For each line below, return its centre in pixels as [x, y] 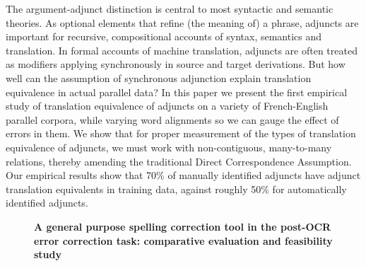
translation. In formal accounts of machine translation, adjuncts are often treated [182, 50]
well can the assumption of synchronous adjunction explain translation [159, 77]
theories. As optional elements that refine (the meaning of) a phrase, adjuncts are [182, 22]
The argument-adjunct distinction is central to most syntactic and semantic [170, 8]
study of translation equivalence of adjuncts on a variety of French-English [167, 106]
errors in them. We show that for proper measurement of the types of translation [181, 133]
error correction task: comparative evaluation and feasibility [183, 240]
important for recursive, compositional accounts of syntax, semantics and [164, 36]
